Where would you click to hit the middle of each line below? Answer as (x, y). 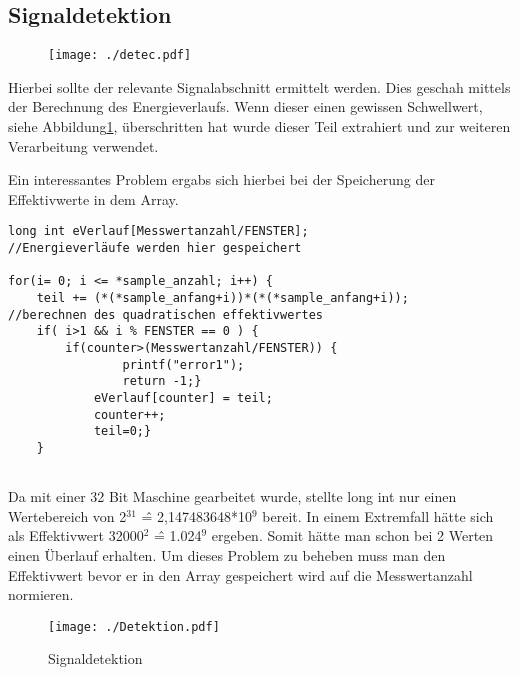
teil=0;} (122, 431)
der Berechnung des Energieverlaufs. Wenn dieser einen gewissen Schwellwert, (245, 106)
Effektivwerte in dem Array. (93, 198)
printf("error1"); (183, 364)
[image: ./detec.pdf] (120, 55)
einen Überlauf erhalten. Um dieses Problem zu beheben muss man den (227, 555)
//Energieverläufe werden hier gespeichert (155, 248)
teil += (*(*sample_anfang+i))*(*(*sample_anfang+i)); (222, 298)
